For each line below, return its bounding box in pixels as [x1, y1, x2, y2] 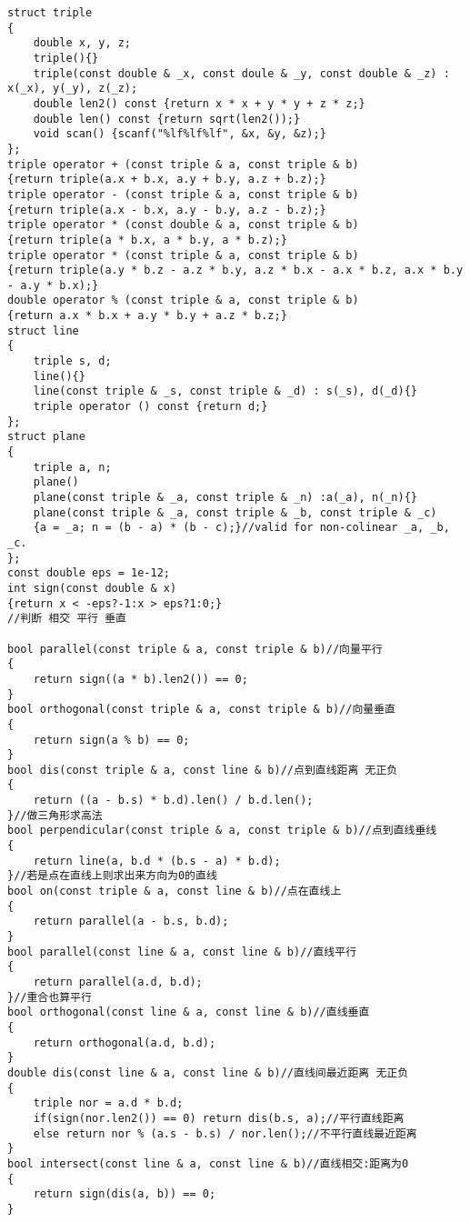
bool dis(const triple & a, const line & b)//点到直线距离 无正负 [7, 763, 398, 776]
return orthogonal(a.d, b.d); [33, 1036, 216, 1049]
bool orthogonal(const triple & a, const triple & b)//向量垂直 [7, 703, 395, 716]
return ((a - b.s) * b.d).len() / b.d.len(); [33, 794, 314, 807]
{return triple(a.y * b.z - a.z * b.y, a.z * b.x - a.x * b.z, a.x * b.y [7, 264, 464, 277]
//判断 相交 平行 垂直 [7, 612, 126, 626]
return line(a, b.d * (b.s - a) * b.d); [33, 854, 281, 867]
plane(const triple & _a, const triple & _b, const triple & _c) [33, 506, 437, 519]
